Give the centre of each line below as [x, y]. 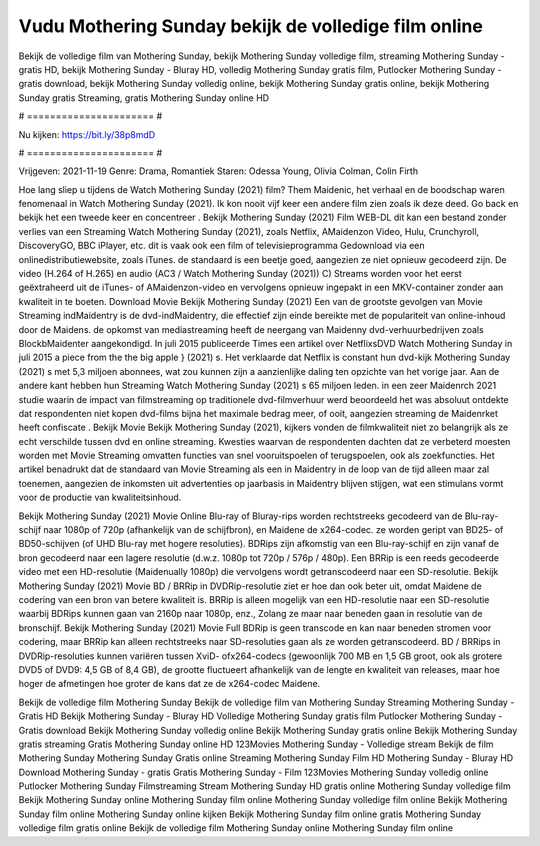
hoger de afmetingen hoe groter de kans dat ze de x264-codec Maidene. [169, 684]
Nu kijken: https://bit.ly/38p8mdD [87, 134]
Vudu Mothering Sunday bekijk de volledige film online [251, 26]
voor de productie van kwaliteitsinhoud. [100, 497]
